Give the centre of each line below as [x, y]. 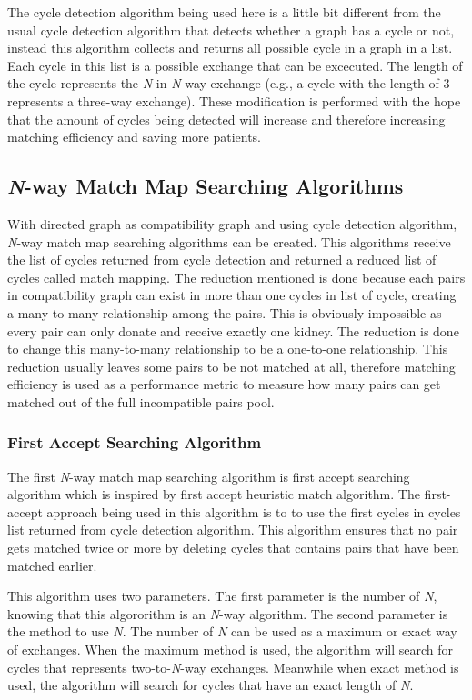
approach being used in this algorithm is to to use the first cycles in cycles [254, 511]
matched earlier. [52, 565]
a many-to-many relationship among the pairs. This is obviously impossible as [225, 312]
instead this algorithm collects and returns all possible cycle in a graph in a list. [230, 48]
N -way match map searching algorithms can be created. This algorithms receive [229, 241]
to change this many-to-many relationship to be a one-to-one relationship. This [228, 349]
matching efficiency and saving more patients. [135, 137]
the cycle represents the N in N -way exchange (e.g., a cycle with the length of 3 [229, 83]
